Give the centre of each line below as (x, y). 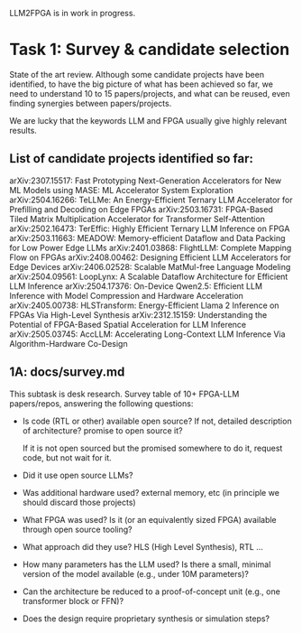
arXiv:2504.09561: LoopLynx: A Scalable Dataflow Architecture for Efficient (149, 276)
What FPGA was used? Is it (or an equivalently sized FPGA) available (149, 519)
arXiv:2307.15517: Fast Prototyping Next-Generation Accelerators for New (146, 181)
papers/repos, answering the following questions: (101, 403)
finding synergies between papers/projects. (91, 103)
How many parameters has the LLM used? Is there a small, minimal (146, 564)
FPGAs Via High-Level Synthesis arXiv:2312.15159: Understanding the (138, 314)
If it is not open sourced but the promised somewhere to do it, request (152, 448)
